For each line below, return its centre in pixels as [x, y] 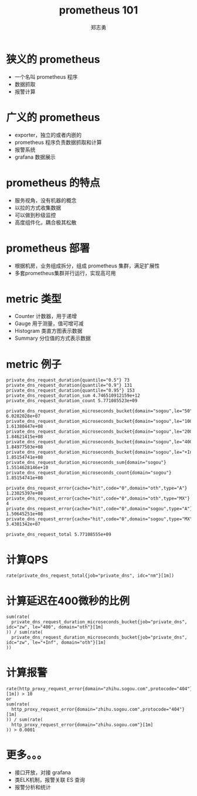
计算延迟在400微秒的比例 [68, 601]
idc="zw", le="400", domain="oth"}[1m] [55, 627]
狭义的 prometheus [53, 59]
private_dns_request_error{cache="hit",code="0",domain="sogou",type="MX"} [101, 519]
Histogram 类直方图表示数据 [48, 331]
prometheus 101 [98, 10]
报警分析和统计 [33, 787]
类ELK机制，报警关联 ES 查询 [50, 780]
